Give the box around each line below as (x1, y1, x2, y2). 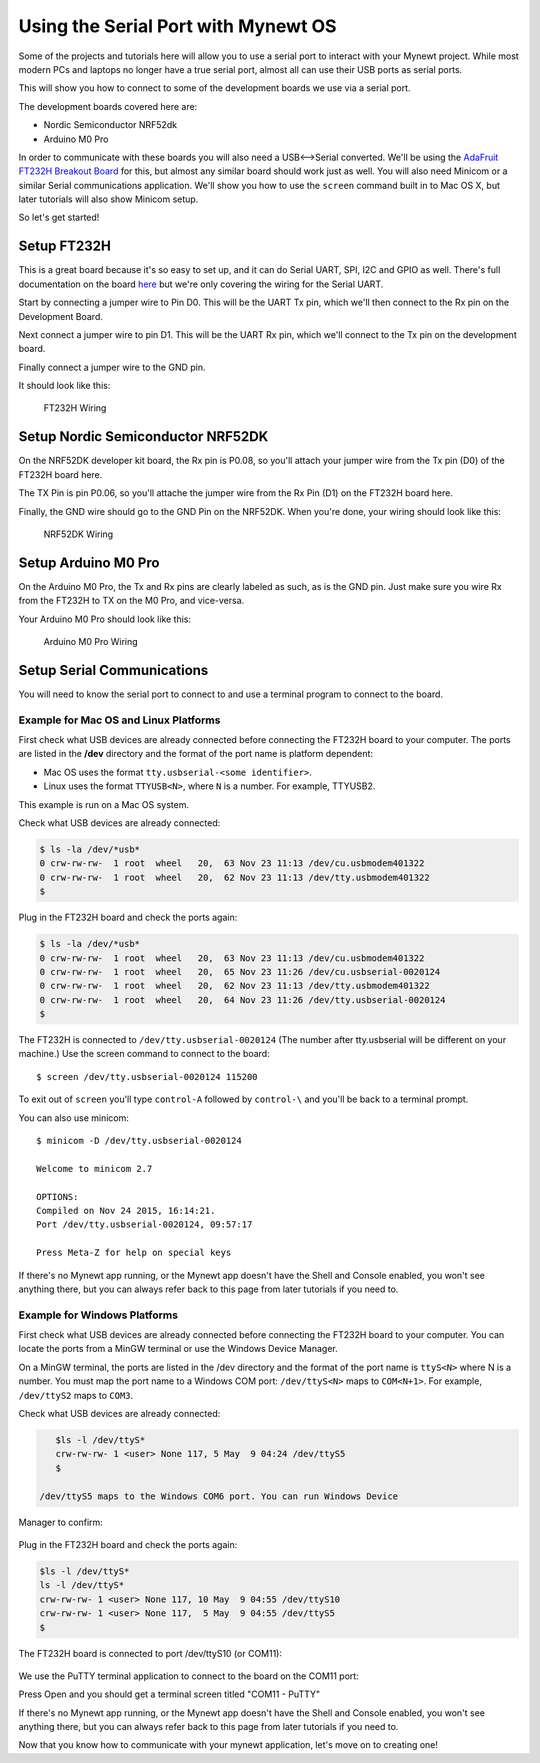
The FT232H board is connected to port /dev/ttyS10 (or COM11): (18, 1647, 283, 1659)
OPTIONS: (36, 1191, 79, 1202)
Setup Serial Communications (18, 661, 209, 679)
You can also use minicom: (18, 1111, 129, 1124)
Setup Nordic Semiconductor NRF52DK (18, 428, 269, 445)
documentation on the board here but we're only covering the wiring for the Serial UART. (18, 278, 384, 290)
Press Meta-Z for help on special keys (36, 1247, 232, 1259)
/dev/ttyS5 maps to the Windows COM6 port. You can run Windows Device (39, 1490, 399, 1502)
